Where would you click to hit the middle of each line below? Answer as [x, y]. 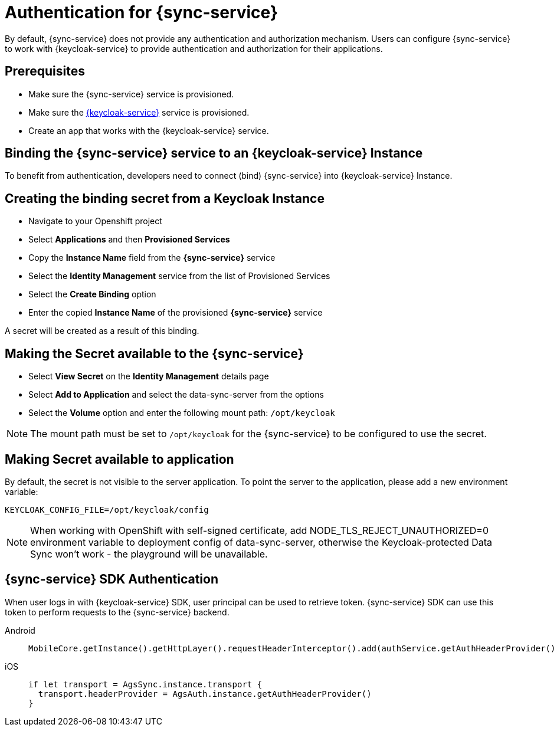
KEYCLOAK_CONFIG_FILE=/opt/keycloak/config [107, 509]
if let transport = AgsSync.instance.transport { [145, 684]
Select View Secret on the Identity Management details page [149, 376]
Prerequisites [45, 71]
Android [20, 630]
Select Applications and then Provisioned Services [129, 240]
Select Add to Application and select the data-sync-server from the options [176, 395]
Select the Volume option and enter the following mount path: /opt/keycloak [182, 413]
